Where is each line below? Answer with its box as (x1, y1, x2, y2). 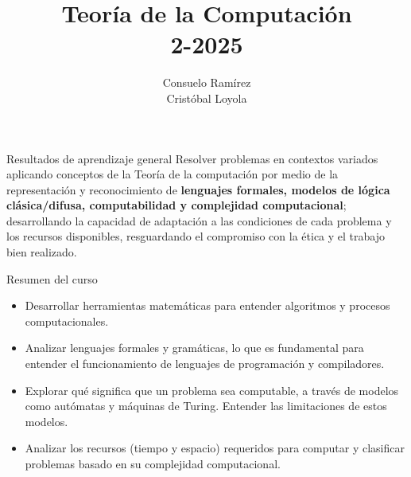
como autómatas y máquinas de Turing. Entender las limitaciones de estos (25, 397, 387, 414)
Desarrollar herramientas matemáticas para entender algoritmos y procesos (25, 297, 390, 314)
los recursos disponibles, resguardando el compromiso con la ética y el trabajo (6, 228, 385, 244)
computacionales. (25, 312, 109, 329)
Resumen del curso (6, 270, 98, 287)
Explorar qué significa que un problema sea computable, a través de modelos (25, 381, 399, 398)
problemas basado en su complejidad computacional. (25, 455, 281, 471)
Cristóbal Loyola (166, 89, 247, 106)
